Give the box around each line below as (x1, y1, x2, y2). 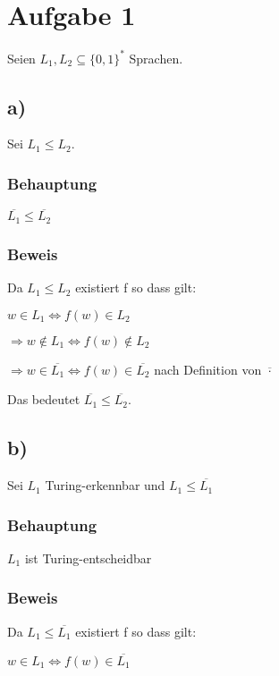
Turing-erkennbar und (45, 476, 165, 494)
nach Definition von (154, 359, 262, 378)
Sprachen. (129, 48, 183, 67)
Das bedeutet (7, 390, 80, 409)
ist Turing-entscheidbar (24, 548, 152, 567)
